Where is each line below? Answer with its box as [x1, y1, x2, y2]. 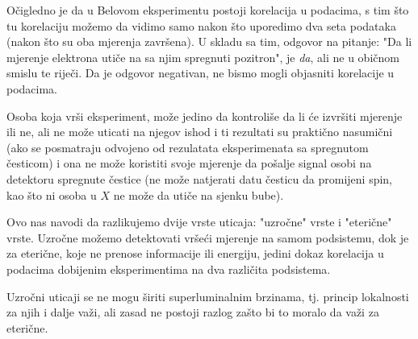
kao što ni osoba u [6, 186, 97, 203]
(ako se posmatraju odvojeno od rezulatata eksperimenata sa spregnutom [6, 138, 369, 155]
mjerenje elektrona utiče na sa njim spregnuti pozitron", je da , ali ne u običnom [6, 48, 399, 65]
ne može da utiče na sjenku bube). [113, 186, 284, 203]
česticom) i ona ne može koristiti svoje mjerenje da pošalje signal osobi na [6, 155, 372, 172]
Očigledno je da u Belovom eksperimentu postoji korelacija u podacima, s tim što [6, 2, 409, 18]
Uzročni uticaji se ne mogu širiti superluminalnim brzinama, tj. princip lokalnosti [6, 287, 409, 304]
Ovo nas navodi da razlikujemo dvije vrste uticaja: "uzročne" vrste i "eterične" [6, 213, 392, 230]
